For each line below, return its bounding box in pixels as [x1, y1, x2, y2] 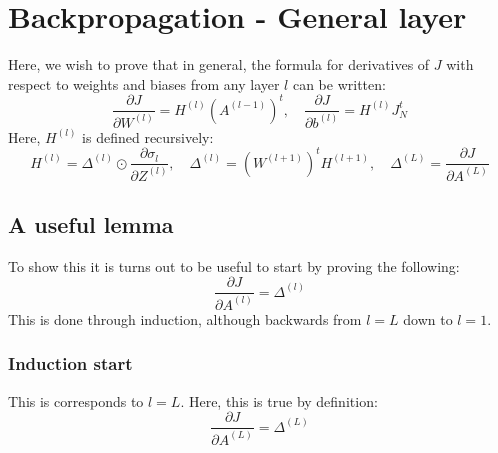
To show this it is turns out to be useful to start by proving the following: [8, 255, 460, 276]
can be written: [292, 73, 386, 94]
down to [403, 308, 453, 329]
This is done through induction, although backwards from [8, 308, 362, 329]
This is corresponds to [8, 390, 144, 411]
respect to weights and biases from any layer [8, 73, 280, 94]
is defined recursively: [82, 126, 214, 147]
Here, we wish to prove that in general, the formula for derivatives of [8, 54, 430, 75]
